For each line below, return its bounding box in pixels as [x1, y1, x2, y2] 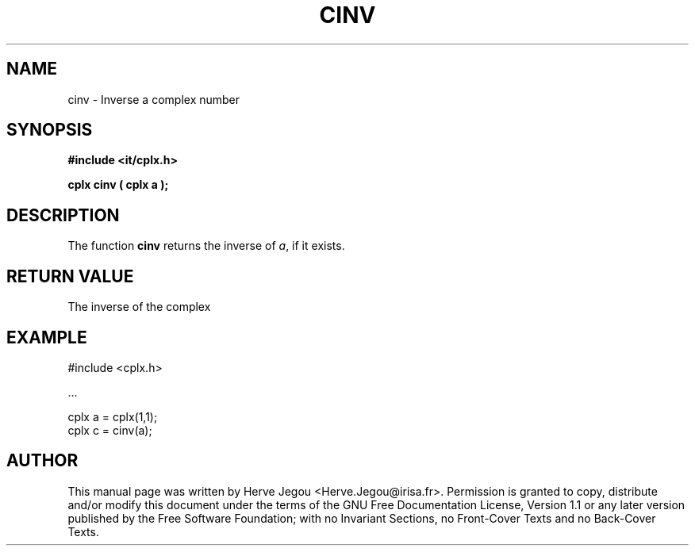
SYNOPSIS [6, 120, 93, 140]
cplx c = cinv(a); [67, 423, 152, 437]
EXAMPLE [6, 327, 87, 347]
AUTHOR [6, 450, 79, 471]
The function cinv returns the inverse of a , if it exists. [67, 239, 345, 253]
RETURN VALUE [6, 266, 134, 286]
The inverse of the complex [67, 300, 211, 314]
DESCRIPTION [6, 205, 120, 225]
